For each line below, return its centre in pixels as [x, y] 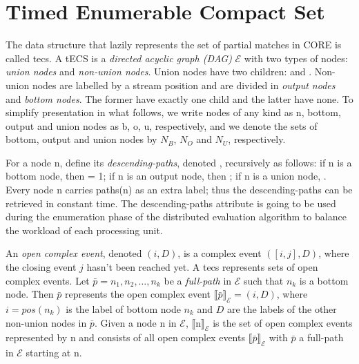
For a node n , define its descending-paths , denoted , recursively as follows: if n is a [179, 162]
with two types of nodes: [296, 58]
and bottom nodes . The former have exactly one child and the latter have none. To [179, 98]
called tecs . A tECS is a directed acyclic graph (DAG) [119, 58]
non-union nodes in [46, 322]
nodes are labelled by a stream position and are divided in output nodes [184, 85]
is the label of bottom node [123, 309]
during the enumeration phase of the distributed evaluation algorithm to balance [176, 217]
